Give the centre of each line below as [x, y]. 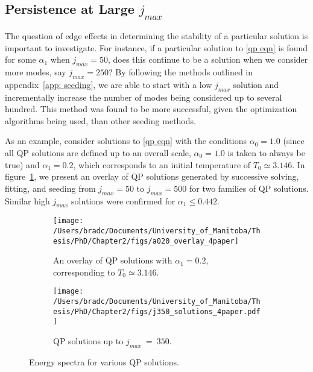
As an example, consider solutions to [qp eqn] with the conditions [126, 141]
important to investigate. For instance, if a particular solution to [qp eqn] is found [156, 47]
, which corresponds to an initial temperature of [162, 164]
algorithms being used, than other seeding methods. [100, 120]
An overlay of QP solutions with [113, 260]
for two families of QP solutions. [249, 188]
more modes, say [36, 71]
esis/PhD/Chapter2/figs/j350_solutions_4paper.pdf [157, 311]
